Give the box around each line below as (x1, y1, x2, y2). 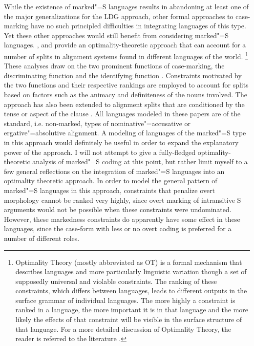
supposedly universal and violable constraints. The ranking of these (15, 276, 217, 286)
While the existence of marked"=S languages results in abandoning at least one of (4, 1, 249, 11)
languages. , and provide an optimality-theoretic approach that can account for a (4, 40, 246, 50)
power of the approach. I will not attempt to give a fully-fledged (4, 147, 196, 157)
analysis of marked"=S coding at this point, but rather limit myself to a (32, 156, 248, 167)
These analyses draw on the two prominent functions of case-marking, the (4, 61, 225, 71)
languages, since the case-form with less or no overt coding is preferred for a (4, 223, 232, 234)
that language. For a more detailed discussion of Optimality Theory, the (15, 324, 231, 334)
